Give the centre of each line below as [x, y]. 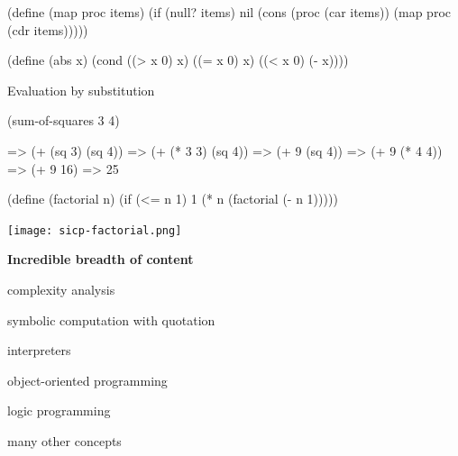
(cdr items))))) [48, 29]
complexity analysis [61, 289]
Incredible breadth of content [101, 259]
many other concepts [64, 440]
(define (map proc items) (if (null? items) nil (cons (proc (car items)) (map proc [229, 12]
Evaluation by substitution [81, 90]
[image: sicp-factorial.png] [95, 230]
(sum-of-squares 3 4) [64, 120]
